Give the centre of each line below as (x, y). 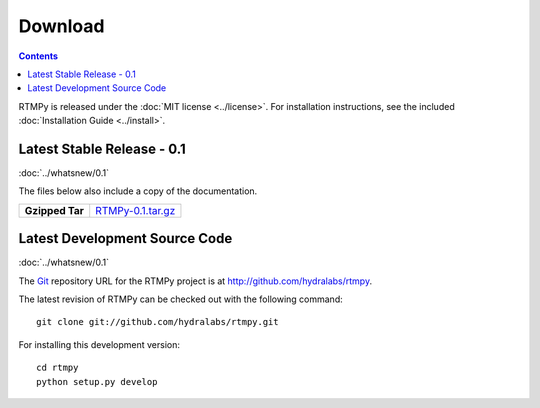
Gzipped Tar (54, 210)
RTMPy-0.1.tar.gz (135, 210)
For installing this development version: (99, 344)
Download (61, 26)
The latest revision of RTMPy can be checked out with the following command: (181, 299)
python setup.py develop (97, 381)
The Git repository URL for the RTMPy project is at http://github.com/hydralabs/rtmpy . (195, 281)
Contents (38, 56)
